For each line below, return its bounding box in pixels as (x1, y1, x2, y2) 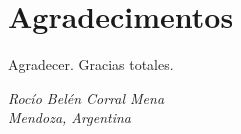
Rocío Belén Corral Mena (8, 87, 165, 108)
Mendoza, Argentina (8, 107, 131, 128)
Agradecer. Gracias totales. (8, 54, 174, 75)
